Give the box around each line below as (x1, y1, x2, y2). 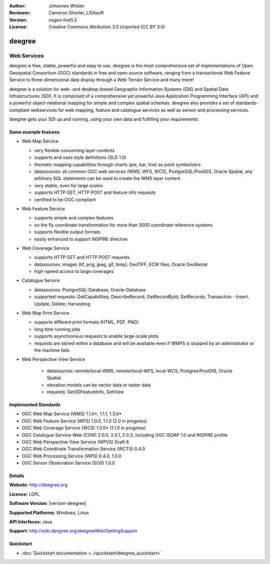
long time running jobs (34, 326, 80, 332)
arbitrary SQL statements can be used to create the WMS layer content (34, 175, 181, 181)
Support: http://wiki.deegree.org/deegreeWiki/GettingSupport (9, 528, 137, 534)
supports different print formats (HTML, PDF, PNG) (34, 319, 139, 325)
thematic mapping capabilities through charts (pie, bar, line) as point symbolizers (34, 161, 201, 167)
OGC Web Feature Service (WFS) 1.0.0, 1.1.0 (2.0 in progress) (21, 418, 147, 424)
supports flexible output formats (34, 229, 101, 235)
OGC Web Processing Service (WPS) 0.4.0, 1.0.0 (21, 453, 121, 459)
